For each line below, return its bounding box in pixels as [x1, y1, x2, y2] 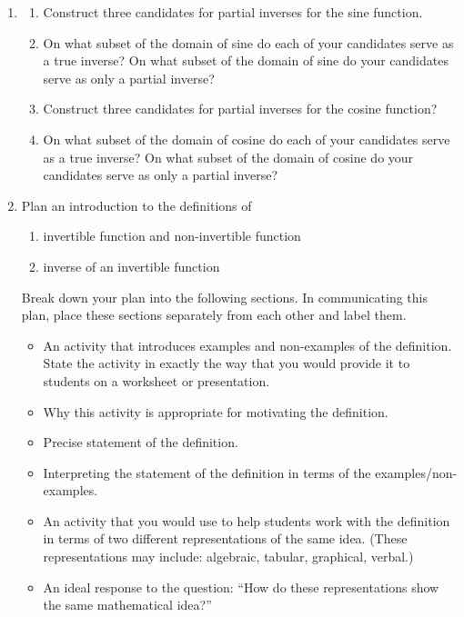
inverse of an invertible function [43, 256, 220, 275]
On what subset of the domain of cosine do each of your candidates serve [43, 129, 450, 148]
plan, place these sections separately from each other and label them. [21, 305, 407, 324]
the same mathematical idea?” [43, 595, 212, 614]
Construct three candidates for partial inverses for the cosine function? [43, 99, 438, 118]
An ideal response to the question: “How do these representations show [43, 577, 439, 596]
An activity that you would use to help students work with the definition [43, 511, 450, 530]
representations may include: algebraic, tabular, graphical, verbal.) [43, 547, 414, 566]
